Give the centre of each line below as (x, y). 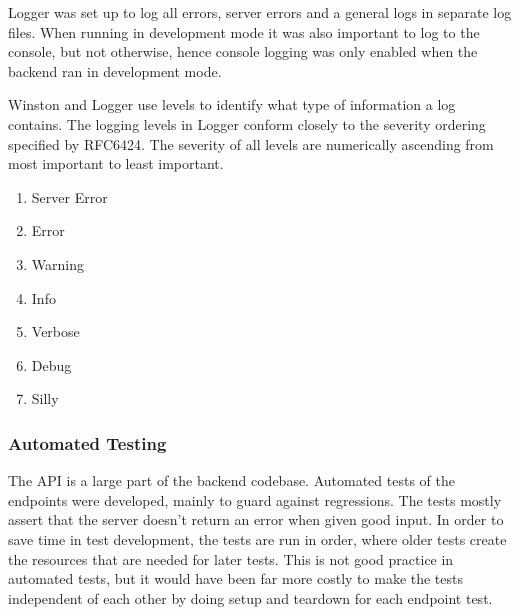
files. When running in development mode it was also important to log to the (244, 31)
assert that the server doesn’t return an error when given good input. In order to (256, 519)
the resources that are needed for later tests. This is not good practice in (231, 558)
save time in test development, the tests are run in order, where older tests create (257, 538)
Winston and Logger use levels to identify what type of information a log (232, 104)
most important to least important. (116, 163)
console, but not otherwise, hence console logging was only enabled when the (243, 51)
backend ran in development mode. (115, 70)
